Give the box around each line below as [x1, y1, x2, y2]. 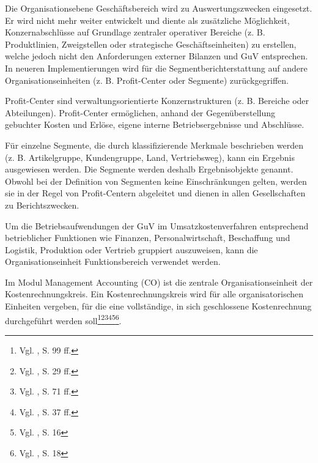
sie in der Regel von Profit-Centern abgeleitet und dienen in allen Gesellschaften [5, 187, 306, 199]
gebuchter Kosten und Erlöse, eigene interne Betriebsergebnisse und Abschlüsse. [5, 118, 305, 131]
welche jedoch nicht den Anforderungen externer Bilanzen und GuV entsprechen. [5, 50, 308, 62]
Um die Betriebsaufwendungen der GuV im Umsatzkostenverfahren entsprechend [5, 219, 309, 232]
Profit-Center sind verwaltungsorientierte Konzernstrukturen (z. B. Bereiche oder [5, 94, 309, 107]
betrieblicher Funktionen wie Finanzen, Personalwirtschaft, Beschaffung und [5, 231, 290, 244]
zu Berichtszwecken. [5, 198, 79, 211]
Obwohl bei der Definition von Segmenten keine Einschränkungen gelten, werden [5, 174, 307, 187]
